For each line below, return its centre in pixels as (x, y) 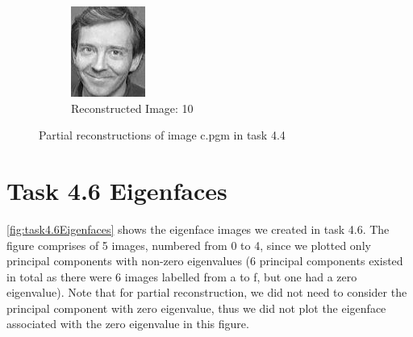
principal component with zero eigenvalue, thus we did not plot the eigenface (196, 308)
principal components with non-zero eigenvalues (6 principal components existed (205, 261)
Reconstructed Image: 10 (132, 108)
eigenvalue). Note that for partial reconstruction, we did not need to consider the (207, 292)
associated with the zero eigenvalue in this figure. (128, 324)
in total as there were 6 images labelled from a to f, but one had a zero (182, 276)
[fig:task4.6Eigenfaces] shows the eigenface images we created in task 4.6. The (198, 229)
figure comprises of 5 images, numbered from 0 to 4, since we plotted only (189, 245)
